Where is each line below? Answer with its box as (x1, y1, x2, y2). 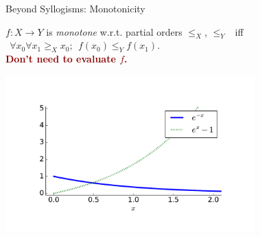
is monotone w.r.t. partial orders (46, 24, 182, 38)
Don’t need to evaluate (5, 52, 116, 66)
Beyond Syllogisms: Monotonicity (5, 1, 145, 15)
